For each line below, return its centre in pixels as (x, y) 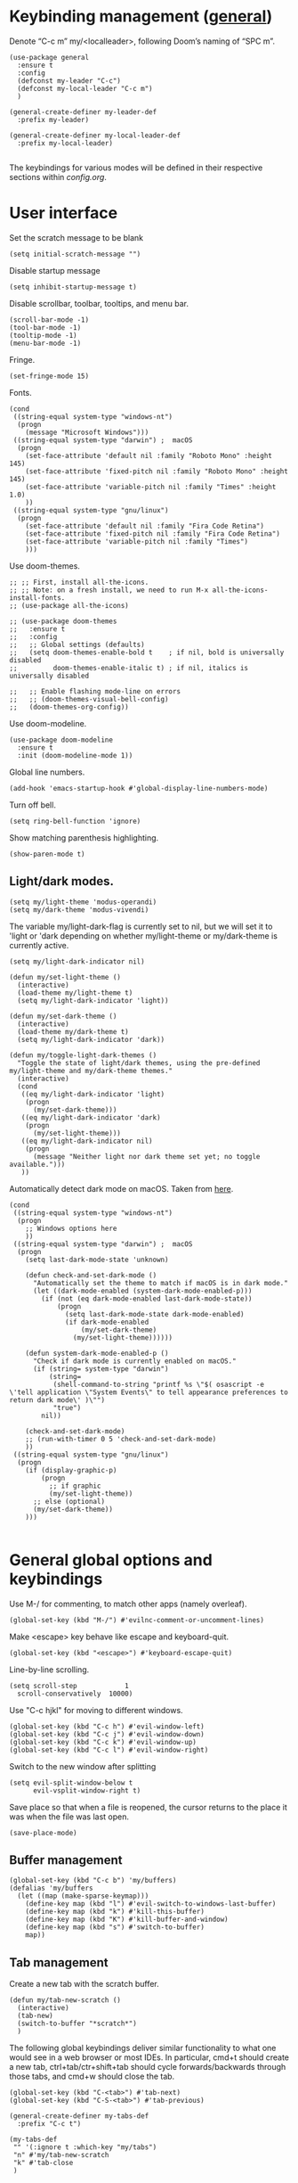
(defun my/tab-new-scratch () (65, 2000)
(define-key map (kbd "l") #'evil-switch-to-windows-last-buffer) (151, 1904)
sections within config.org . (58, 176)
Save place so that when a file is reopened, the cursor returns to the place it (148, 1807)
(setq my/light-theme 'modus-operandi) (83, 902)
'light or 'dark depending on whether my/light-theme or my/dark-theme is (144, 936)
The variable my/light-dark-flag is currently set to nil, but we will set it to (141, 926)
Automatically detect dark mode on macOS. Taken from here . (121, 1188)
